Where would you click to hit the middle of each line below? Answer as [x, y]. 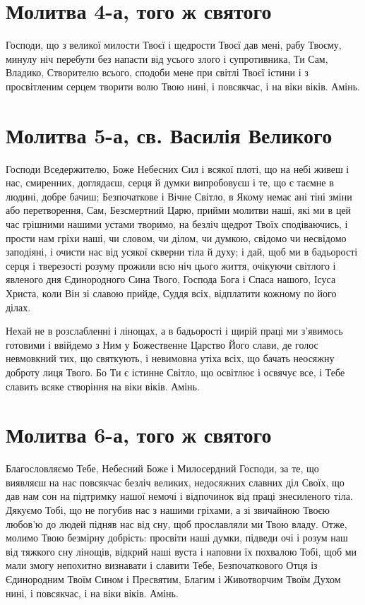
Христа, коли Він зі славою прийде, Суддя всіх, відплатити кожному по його [171, 293]
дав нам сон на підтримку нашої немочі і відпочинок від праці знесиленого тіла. [179, 496]
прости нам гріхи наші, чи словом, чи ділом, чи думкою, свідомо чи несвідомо [176, 238]
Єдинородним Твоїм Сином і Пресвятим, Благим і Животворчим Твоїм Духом [173, 579]
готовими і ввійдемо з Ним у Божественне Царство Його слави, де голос [162, 344]
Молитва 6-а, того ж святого [139, 435]
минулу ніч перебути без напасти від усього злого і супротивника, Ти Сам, [167, 58]
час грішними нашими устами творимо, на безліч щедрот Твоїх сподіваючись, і [177, 224]
